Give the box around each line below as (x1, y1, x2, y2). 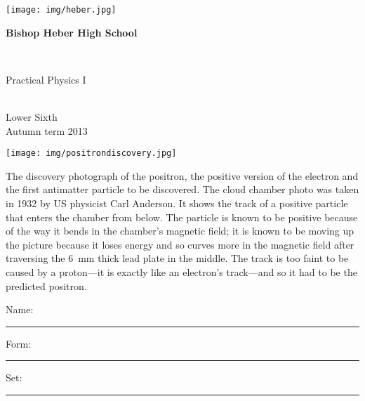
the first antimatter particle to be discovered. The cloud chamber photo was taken (6, 182, 359, 197)
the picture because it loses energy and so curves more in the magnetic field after (6, 237, 354, 251)
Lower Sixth (6, 110, 58, 124)
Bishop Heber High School (6, 25, 138, 39)
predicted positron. (6, 278, 87, 293)
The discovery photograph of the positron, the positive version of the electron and (6, 168, 359, 183)
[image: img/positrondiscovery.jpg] (6, 148, 177, 159)
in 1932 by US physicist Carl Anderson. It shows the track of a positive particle (6, 196, 348, 211)
